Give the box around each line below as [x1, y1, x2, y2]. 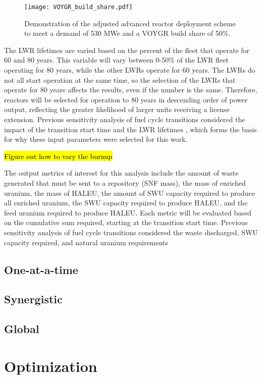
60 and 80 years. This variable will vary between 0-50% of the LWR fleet [4, 55, 229, 65]
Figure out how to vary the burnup [4, 150, 113, 161]
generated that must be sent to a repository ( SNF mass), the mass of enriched [4, 177, 246, 188]
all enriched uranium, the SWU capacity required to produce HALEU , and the [4, 197, 248, 208]
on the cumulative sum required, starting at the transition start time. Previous [4, 217, 248, 228]
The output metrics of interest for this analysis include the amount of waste [4, 168, 239, 178]
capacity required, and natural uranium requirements [4, 237, 169, 247]
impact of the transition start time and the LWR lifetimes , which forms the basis [4, 124, 257, 134]
